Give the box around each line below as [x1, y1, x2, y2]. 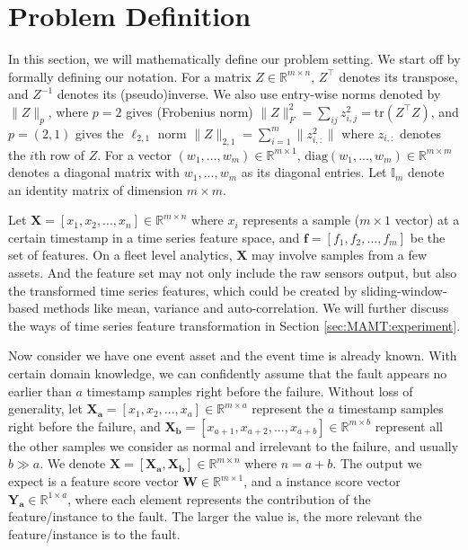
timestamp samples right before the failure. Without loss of [86, 381, 413, 400]
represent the [252, 399, 324, 418]
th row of [33, 145, 84, 164]
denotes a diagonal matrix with [8, 163, 181, 182]
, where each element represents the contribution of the [67, 489, 371, 508]
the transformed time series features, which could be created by [8, 280, 358, 299]
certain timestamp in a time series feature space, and [8, 227, 300, 246]
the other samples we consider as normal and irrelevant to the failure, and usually [8, 436, 459, 455]
